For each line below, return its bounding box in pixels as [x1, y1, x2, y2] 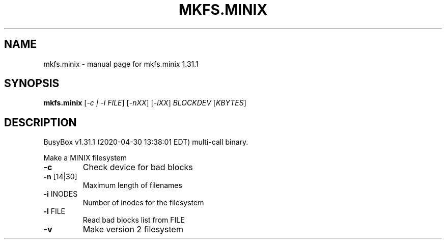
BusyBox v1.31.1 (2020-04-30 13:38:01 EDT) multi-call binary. [43, 138, 248, 147]
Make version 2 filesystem [82, 224, 183, 235]
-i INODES [43, 190, 78, 199]
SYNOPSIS [4, 77, 60, 90]
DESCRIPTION [4, 116, 77, 129]
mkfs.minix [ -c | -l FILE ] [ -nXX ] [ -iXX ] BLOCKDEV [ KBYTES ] [43, 98, 246, 107]
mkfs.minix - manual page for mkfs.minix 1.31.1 [43, 59, 199, 68]
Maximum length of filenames [82, 181, 182, 190]
